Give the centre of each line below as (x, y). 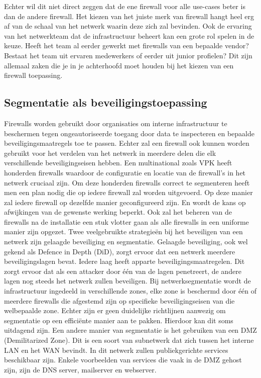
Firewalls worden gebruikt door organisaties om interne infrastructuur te (116, 123)
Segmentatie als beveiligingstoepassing (106, 102)
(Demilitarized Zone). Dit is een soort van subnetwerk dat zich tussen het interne (129, 340)
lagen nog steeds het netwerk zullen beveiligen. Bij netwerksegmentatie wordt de (127, 281)
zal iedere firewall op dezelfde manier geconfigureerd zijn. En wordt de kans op (125, 202)
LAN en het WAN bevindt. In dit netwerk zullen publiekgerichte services (116, 350)
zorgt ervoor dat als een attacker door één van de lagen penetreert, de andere (123, 271)
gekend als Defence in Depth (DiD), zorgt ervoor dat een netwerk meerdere (120, 251)
